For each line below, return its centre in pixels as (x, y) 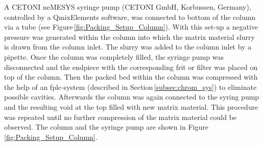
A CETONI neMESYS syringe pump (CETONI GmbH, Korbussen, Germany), (128, 7)
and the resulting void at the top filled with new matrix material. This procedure (131, 106)
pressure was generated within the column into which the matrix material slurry (129, 36)
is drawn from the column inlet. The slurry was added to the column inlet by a (128, 47)
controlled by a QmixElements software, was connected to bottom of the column (130, 17)
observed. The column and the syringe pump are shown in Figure (106, 127)
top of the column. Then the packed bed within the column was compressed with (131, 77)
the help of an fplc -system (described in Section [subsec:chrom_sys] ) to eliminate (130, 87)
